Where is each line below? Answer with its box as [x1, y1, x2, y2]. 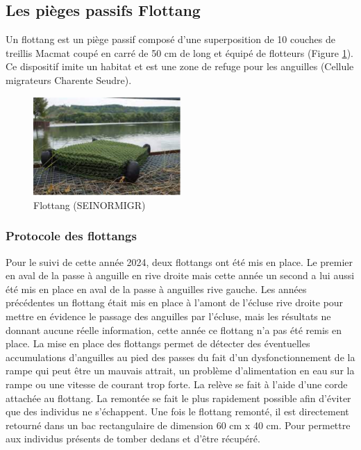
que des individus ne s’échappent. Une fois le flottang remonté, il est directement [6, 404, 349, 419]
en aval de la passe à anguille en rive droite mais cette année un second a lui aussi [6, 268, 355, 283]
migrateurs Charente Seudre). [6, 72, 132, 87]
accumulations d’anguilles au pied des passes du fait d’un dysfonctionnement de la [6, 349, 355, 364]
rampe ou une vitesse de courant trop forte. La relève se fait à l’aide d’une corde [6, 376, 348, 391]
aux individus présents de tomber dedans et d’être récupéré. [6, 431, 260, 446]
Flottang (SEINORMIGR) [33, 197, 146, 212]
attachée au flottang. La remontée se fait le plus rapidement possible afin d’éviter [6, 390, 351, 405]
